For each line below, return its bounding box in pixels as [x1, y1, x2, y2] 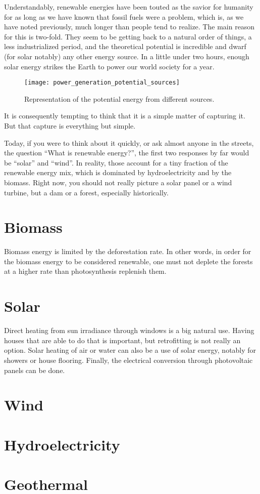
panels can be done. [4, 364, 65, 375]
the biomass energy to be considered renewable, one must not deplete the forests [4, 256, 253, 266]
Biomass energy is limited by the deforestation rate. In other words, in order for [4, 246, 251, 257]
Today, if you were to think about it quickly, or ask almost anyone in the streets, [4, 137, 254, 148]
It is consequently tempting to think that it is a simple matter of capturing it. [4, 110, 245, 121]
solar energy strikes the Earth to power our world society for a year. [4, 61, 215, 71]
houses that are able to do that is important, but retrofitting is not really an [4, 335, 241, 345]
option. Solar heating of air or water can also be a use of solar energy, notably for [4, 345, 256, 355]
